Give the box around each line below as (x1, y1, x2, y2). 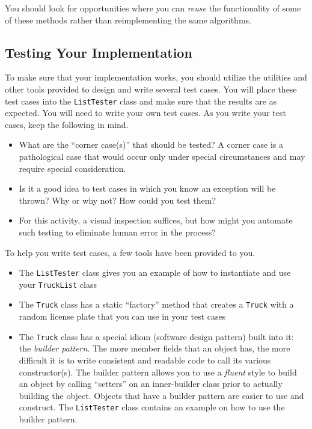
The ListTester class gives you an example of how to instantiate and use (19, 266, 291, 279)
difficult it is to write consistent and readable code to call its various (19, 353, 271, 366)
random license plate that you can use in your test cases (19, 310, 226, 323)
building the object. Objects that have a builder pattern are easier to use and (19, 389, 304, 401)
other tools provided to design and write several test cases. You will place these (5, 82, 297, 95)
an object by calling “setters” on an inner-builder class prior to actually (19, 377, 283, 390)
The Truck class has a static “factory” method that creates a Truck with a (19, 298, 294, 311)
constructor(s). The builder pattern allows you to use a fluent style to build (19, 365, 297, 378)
